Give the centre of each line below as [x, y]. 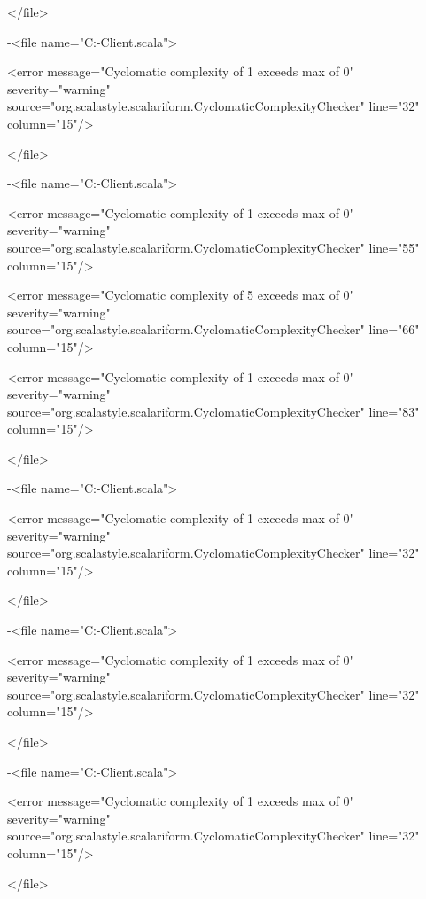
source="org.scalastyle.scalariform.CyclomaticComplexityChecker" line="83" [213, 411]
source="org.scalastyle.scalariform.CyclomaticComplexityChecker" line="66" [213, 329]
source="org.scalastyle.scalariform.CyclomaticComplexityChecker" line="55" [213, 247]
